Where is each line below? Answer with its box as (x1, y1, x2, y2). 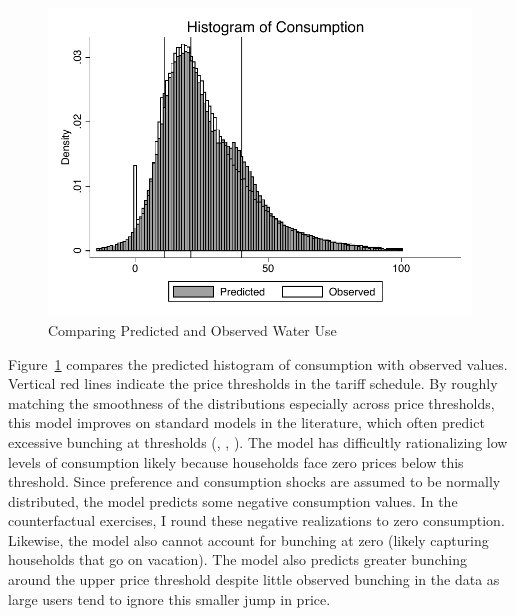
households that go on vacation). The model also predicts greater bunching (8, 549, 467, 570)
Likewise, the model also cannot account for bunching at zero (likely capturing (8, 529, 489, 550)
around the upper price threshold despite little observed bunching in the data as (8, 569, 500, 590)
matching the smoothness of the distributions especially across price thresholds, (8, 392, 495, 413)
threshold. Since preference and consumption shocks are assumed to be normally (8, 471, 501, 492)
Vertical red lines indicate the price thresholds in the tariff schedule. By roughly (8, 373, 498, 394)
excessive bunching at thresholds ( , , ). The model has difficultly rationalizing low (8, 431, 508, 452)
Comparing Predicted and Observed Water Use (48, 319, 337, 340)
